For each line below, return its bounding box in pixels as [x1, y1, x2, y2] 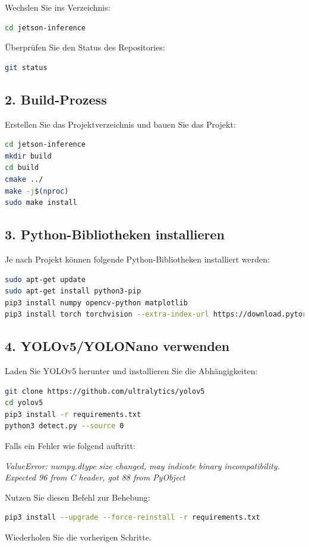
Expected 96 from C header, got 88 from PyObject [5, 471, 185, 483]
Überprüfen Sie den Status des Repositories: [5, 41, 165, 53]
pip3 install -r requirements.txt [5, 410, 141, 419]
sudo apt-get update [5, 275, 86, 284]
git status [5, 63, 48, 72]
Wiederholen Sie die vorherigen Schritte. [5, 531, 152, 543]
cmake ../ [5, 175, 43, 184]
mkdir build [5, 151, 52, 160]
